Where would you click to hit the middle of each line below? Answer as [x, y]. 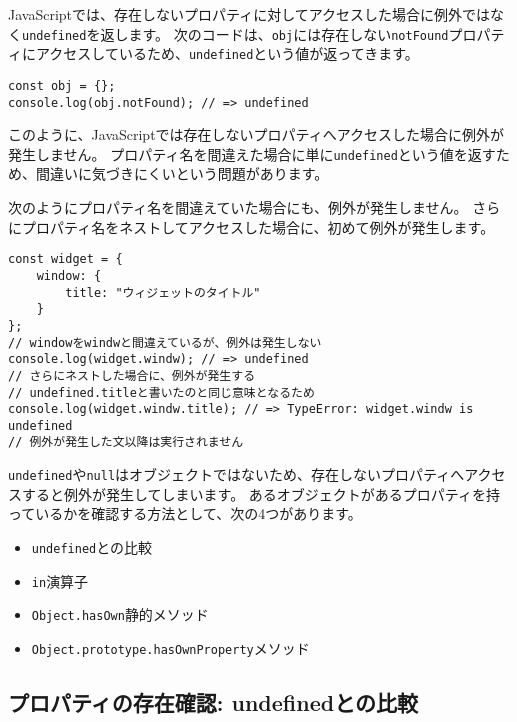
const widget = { [65, 259]
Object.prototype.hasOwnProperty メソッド [170, 647]
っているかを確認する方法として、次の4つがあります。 [185, 513]
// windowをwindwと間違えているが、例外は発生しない [165, 342]
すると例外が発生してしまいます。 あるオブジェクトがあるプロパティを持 [260, 493]
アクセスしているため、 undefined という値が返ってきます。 [227, 53]
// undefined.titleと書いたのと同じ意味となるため [161, 392]
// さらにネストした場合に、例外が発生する [132, 375]
